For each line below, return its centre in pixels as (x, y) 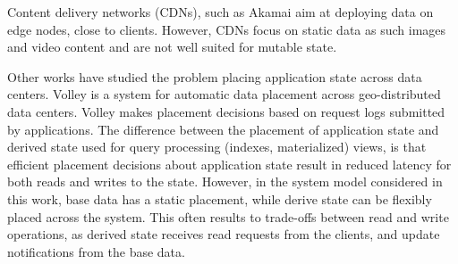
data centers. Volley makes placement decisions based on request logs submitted (226, 111)
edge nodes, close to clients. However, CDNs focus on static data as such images (227, 29)
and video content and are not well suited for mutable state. (172, 47)
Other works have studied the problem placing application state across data (215, 76)
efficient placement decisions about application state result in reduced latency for (229, 164)
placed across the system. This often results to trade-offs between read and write (228, 216)
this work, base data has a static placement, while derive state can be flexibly (220, 198)
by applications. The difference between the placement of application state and (223, 129)
